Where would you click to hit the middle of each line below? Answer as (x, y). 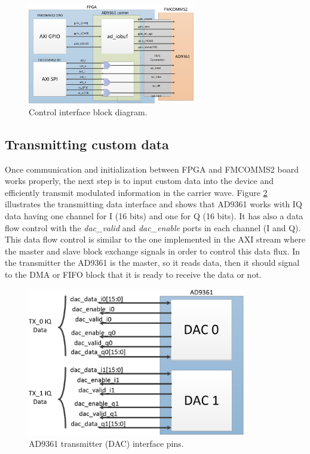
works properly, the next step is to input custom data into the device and (139, 181)
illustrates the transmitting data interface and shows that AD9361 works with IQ (154, 204)
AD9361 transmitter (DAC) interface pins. (106, 443)
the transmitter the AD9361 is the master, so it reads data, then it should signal (152, 263)
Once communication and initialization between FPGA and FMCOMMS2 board (152, 169)
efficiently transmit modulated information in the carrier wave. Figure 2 (136, 192)
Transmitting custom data (87, 144)
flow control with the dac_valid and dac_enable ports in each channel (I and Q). (153, 227)
